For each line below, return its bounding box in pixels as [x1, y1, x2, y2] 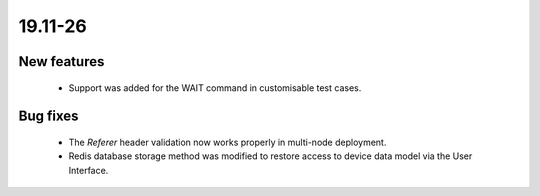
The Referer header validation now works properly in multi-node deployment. [68, 136, 387, 148]
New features [18, 53, 105, 70]
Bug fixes [18, 108, 79, 125]
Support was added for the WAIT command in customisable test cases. [68, 81, 362, 94]
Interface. [68, 164, 109, 176]
